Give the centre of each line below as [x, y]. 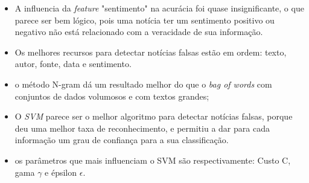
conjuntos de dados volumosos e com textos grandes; [112, 96]
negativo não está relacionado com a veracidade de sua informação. [139, 32]
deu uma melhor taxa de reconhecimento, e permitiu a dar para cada [142, 128]
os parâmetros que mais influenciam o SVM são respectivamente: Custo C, [153, 160]
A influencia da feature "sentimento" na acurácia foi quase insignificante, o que [159, 8]
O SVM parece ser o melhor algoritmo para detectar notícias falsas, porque [154, 116]
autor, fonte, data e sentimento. [73, 64]
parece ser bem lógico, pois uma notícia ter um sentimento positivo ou [145, 20]
